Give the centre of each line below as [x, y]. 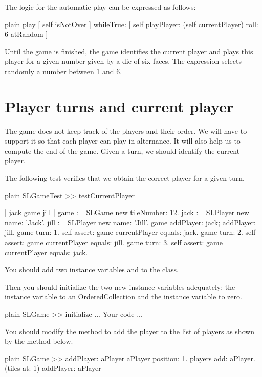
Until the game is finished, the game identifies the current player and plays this [129, 51]
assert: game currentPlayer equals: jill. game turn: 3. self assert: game [114, 242]
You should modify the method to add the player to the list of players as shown [130, 331]
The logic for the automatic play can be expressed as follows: [100, 7]
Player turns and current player [119, 106]
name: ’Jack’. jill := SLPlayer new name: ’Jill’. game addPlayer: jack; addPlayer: [130, 222]
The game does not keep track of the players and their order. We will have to [126, 131]
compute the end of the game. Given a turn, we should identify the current [122, 150]
